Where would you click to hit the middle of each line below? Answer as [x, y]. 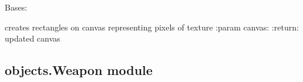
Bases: [16, 7]
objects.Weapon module [79, 70]
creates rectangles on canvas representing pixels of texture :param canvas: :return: [152, 27]
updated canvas [33, 38]
